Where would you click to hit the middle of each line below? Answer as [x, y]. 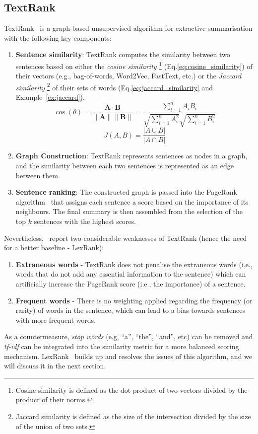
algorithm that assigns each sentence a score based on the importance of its [132, 201]
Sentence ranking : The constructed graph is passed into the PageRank [126, 192]
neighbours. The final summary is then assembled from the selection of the [129, 211]
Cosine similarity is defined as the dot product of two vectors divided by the [131, 390]
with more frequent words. [56, 320]
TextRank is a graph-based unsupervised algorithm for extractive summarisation [128, 28]
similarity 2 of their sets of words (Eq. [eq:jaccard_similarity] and [114, 86]
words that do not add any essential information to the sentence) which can [131, 274]
